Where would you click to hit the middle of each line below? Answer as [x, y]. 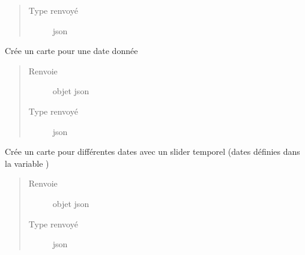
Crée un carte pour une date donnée [71, 51]
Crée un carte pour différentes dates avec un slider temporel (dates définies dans [152, 151]
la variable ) [27, 163]
